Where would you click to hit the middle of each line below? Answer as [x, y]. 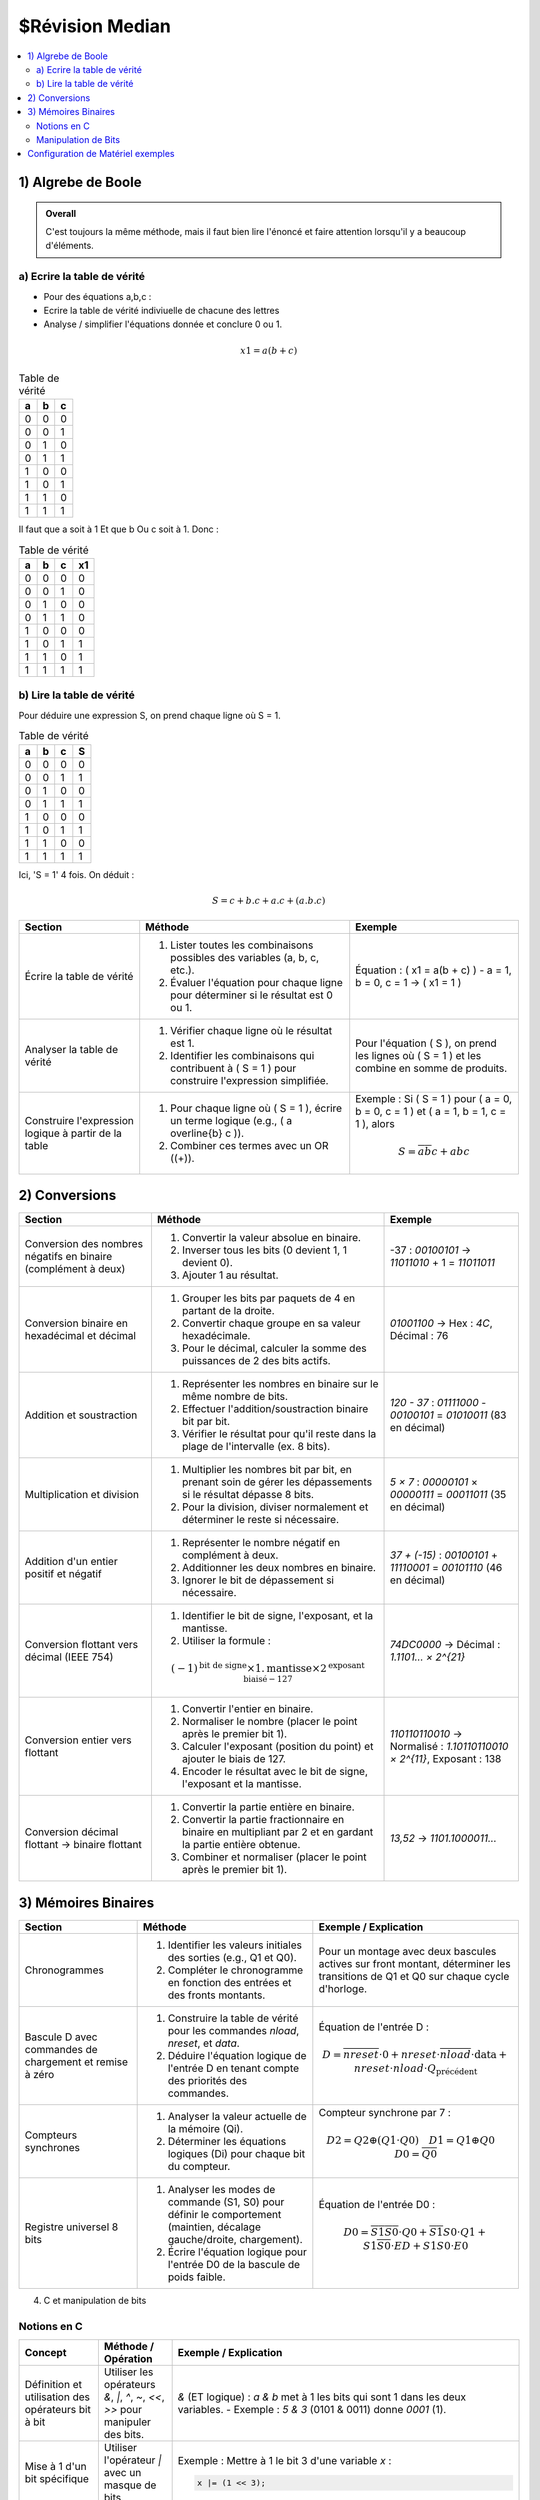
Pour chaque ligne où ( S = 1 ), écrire [256, 1108]
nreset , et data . [203, 2043]
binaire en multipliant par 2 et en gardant [277, 1832]
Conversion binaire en [76, 1323]
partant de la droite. [228, 1311]
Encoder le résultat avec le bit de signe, [275, 1772]
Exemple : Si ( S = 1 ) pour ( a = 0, [434, 1099]
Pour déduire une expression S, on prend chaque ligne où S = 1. [149, 715]
